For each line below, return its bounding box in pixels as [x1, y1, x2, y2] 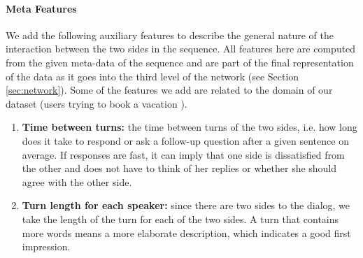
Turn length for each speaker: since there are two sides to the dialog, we [22, 198, 350, 213]
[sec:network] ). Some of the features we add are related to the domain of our [6, 83, 333, 97]
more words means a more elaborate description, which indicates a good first [22, 225, 351, 240]
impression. [22, 239, 71, 254]
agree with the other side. [22, 174, 132, 189]
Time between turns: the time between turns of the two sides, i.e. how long [22, 120, 357, 134]
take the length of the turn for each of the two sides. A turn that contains [22, 211, 339, 226]
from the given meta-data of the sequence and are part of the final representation [6, 55, 354, 69]
